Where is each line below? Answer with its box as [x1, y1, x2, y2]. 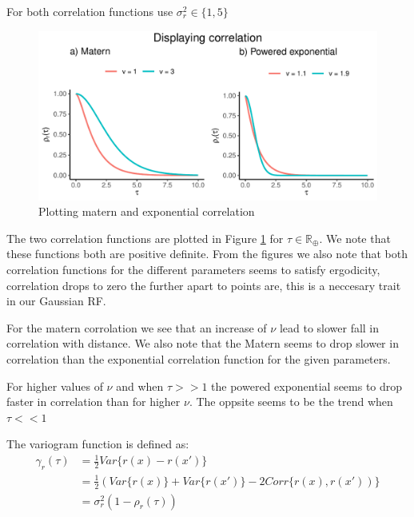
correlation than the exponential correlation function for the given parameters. [6, 350, 391, 367]
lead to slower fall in [279, 319, 380, 336]
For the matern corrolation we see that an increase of [6, 319, 267, 336]
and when [116, 377, 164, 394]
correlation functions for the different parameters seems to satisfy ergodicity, [6, 260, 380, 277]
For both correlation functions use [6, 3, 173, 19]
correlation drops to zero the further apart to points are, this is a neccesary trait [6, 276, 401, 293]
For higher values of [6, 377, 103, 394]
